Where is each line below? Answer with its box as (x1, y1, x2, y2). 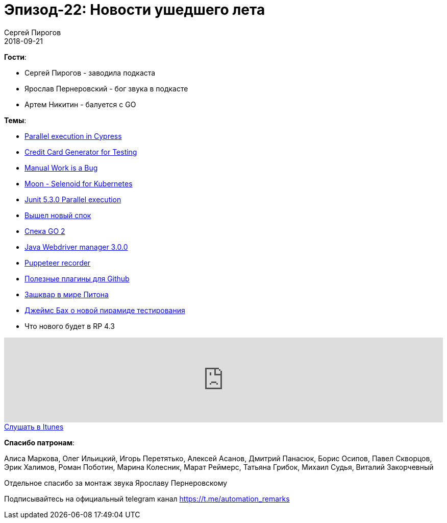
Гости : (4, 52, 27, 61)
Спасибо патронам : (4, 438, 75, 447)
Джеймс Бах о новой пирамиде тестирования (24, 305, 185, 315)
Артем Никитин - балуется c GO (24, 100, 136, 109)
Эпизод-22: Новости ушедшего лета (4, 1, 265, 18)
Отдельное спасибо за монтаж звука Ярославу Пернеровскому (4, 478, 228, 487)
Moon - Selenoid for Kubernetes (24, 179, 133, 188)
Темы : (4, 115, 27, 125)
